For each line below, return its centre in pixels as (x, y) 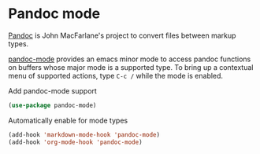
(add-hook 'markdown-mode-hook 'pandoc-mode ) (84, 134)
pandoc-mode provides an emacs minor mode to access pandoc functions (130, 59)
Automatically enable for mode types (68, 120)
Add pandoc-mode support (52, 90)
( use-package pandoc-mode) (52, 105)
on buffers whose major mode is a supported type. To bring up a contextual (131, 67)
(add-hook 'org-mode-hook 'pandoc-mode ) (76, 142)
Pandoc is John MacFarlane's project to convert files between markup (122, 35)
